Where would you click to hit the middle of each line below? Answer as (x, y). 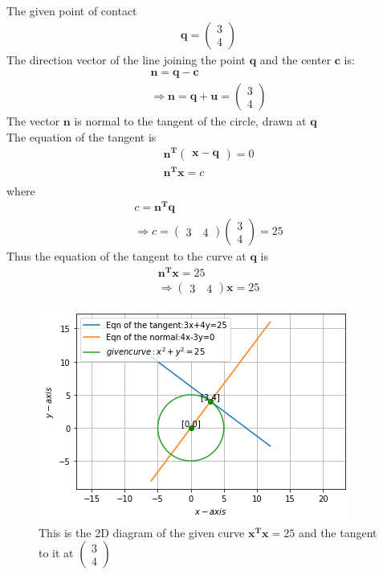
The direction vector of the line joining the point (126, 59)
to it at (56, 553)
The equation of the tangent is (81, 136)
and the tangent (338, 532)
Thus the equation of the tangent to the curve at (126, 256)
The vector (33, 121)
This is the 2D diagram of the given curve (142, 532)
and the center (295, 59)
